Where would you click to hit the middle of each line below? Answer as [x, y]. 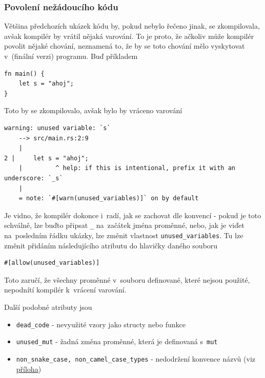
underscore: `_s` [34, 178]
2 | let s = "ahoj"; [46, 158]
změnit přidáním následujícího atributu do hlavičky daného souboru [111, 245]
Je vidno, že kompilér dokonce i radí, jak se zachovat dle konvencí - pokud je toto [133, 215]
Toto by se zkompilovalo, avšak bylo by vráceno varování [93, 110]
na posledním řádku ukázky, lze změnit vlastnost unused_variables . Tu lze [124, 235]
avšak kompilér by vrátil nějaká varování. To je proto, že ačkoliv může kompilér [129, 36]
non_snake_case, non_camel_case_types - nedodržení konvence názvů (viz [136, 358]
